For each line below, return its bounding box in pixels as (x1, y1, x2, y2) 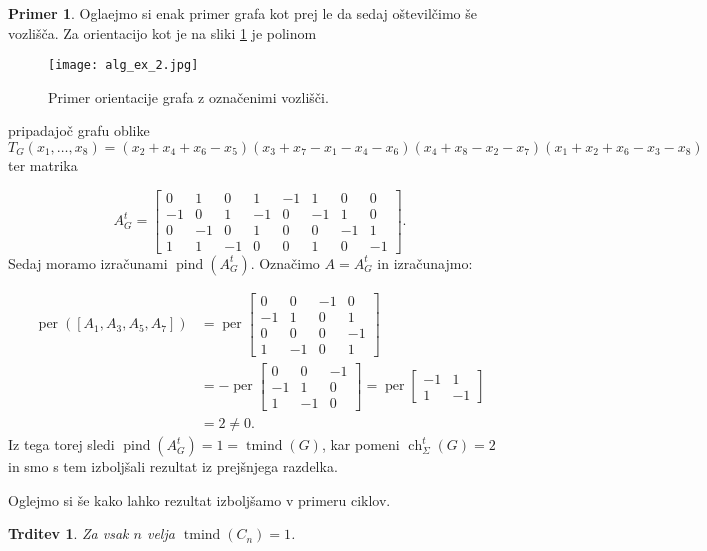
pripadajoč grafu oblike (8, 120, 150, 141)
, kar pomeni (321, 434, 400, 455)
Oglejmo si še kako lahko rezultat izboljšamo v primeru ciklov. (8, 489, 391, 510)
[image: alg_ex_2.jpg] (48, 58, 199, 73)
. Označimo (250, 252, 320, 273)
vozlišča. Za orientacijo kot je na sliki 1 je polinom (8, 22, 317, 43)
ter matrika (8, 155, 78, 176)
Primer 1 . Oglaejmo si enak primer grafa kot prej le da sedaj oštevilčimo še (8, 3, 477, 23)
